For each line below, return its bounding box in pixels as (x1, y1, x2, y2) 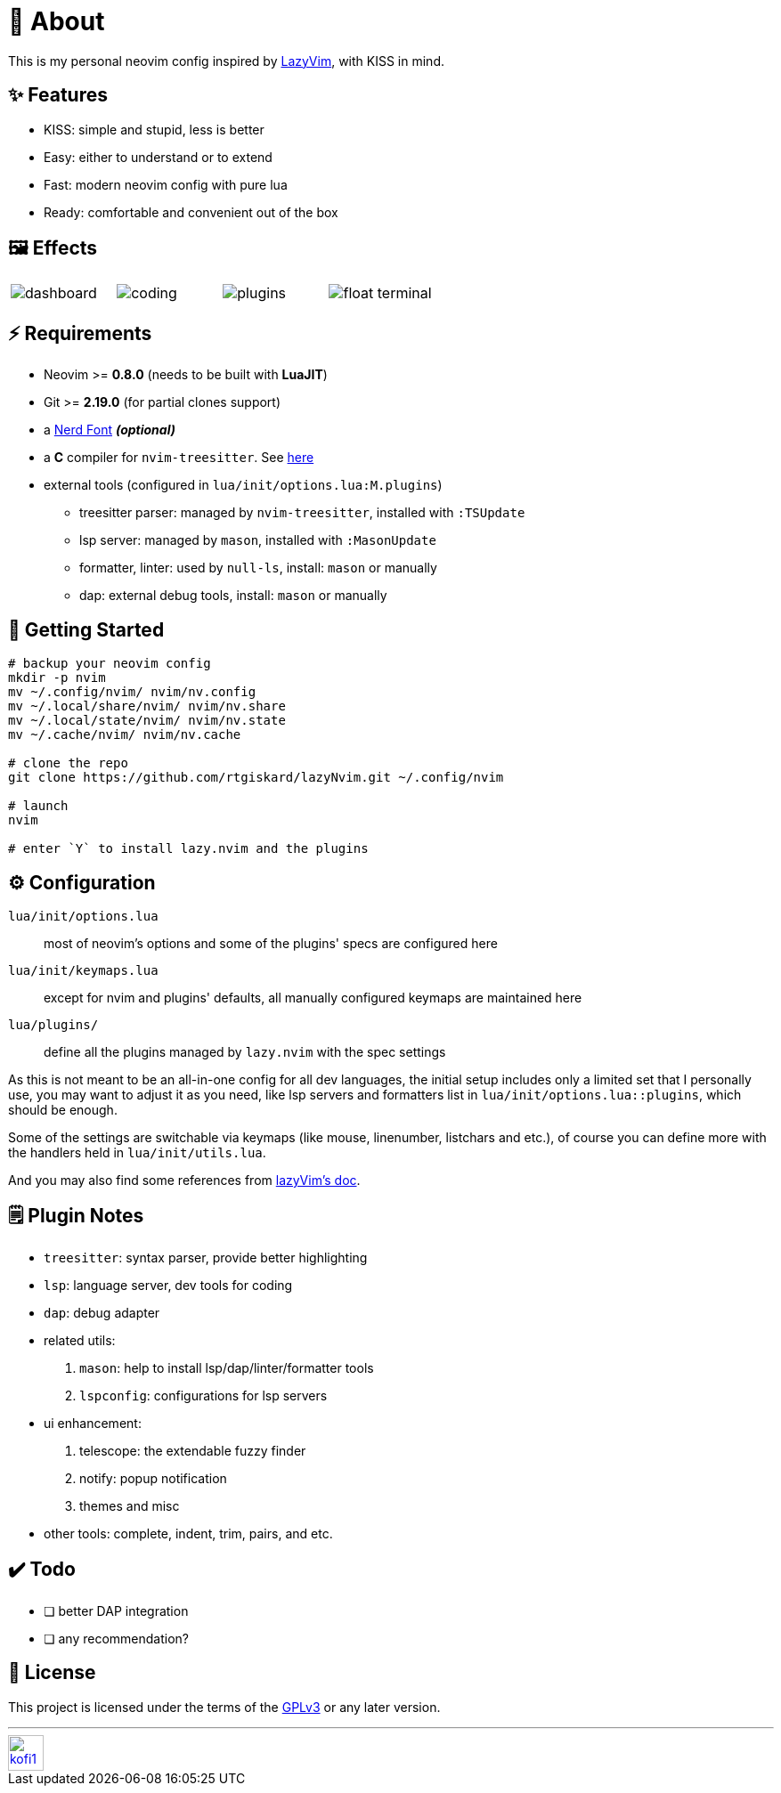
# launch (8, 799, 69, 814)
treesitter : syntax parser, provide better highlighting (44, 1249, 368, 1265)
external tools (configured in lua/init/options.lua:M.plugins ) (44, 477, 443, 493)
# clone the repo (8, 756, 128, 771)
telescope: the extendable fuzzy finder (79, 1442, 306, 1458)
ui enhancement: (44, 1415, 142, 1431)
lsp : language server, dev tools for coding (44, 1277, 293, 1293)
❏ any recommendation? (44, 1630, 190, 1646)
